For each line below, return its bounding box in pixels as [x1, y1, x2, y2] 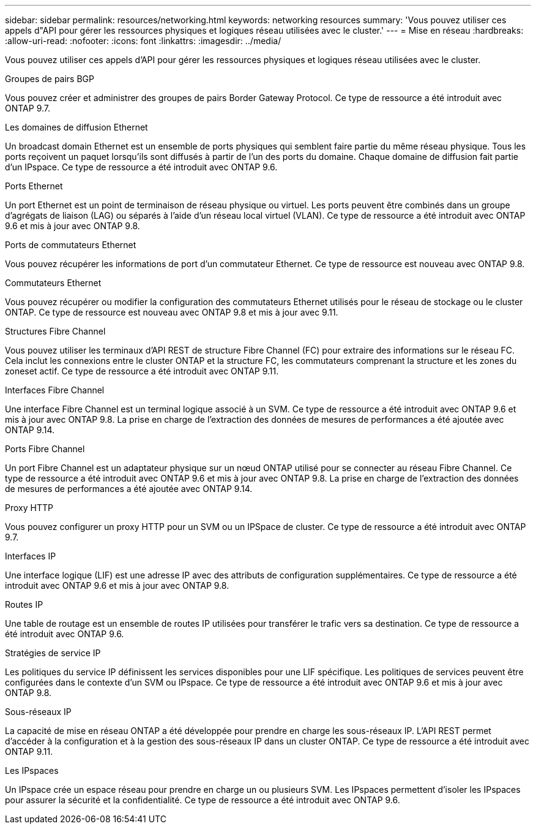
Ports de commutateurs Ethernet [5, 240, 136, 250]
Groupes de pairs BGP [5, 74, 94, 84]
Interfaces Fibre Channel [5, 385, 105, 395]
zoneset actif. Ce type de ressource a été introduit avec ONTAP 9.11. [5, 366, 279, 376]
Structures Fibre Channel [5, 326, 106, 336]
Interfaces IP [5, 551, 56, 561]
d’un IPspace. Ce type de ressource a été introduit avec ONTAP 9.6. [5, 162, 278, 172]
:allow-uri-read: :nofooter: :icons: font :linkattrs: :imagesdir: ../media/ [5, 36, 281, 46]
